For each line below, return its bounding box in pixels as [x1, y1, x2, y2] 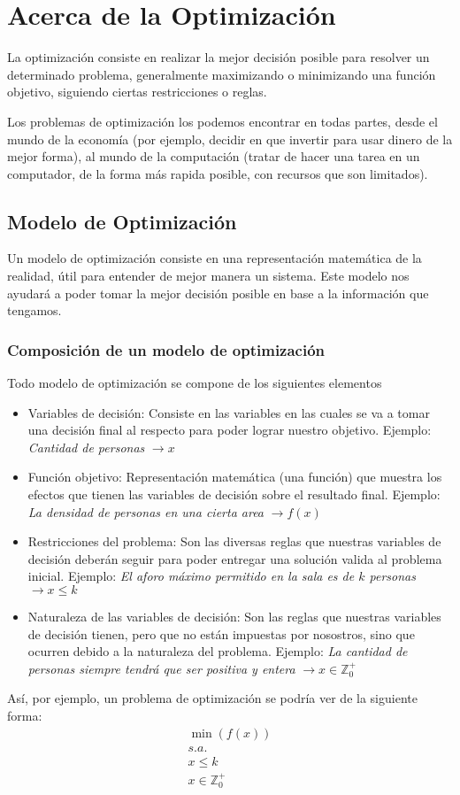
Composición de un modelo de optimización [7, 338, 326, 360]
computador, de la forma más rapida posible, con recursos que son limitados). [7, 164, 428, 182]
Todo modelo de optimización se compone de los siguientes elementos [7, 374, 382, 392]
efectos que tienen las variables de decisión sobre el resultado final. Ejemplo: [27, 485, 441, 504]
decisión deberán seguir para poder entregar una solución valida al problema [27, 549, 442, 567]
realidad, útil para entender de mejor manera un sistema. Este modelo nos [7, 266, 410, 285]
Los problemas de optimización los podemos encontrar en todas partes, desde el [7, 112, 438, 130]
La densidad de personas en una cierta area [27, 502, 264, 521]
